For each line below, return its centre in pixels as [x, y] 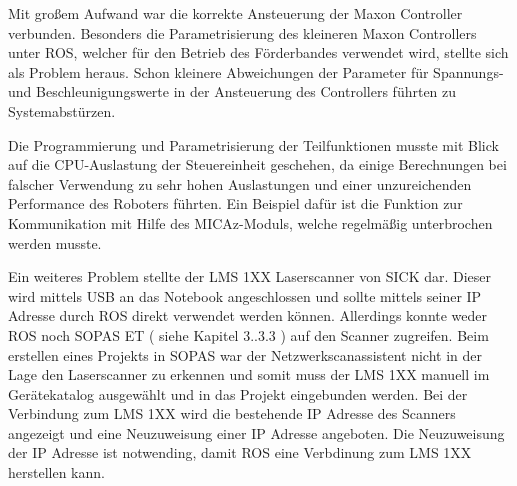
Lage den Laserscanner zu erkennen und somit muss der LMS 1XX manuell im [249, 374]
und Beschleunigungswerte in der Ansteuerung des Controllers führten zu [232, 91]
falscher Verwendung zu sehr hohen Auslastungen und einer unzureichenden [240, 183]
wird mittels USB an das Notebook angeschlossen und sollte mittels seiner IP [245, 295]
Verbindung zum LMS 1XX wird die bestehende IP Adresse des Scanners [232, 413]
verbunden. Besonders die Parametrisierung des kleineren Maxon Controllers [242, 32]
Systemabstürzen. [62, 110]
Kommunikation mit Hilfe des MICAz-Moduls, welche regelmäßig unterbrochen [250, 222]
